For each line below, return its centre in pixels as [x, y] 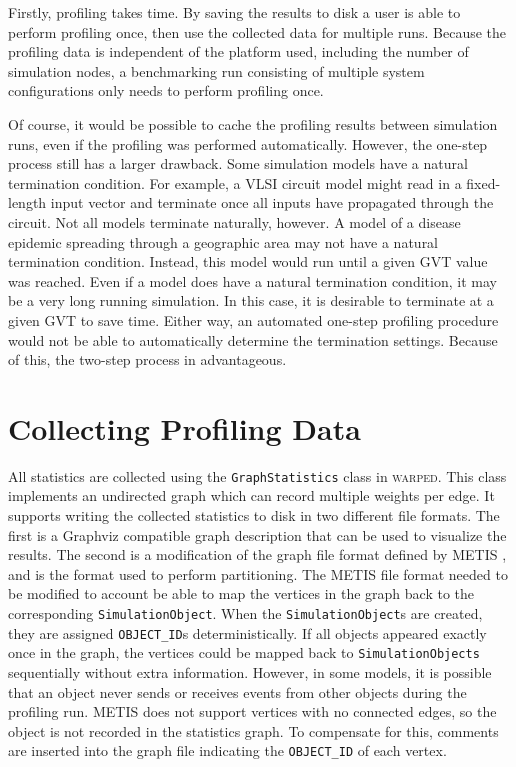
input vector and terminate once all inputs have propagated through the [272, 202]
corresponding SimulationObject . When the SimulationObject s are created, [245, 613]
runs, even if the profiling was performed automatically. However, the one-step [248, 143]
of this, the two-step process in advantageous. [147, 359]
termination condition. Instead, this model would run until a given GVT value [248, 261]
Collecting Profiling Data [184, 427]
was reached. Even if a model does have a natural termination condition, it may [252, 280]
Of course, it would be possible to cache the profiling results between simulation [253, 123]
